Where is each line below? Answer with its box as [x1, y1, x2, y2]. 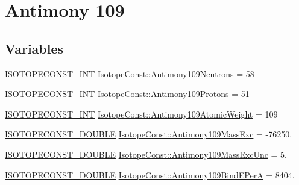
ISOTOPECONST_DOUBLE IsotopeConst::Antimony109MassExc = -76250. [5, 128, 292, 140]
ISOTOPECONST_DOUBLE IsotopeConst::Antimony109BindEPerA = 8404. [5, 168, 295, 181]
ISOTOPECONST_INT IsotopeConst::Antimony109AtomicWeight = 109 [5, 107, 278, 120]
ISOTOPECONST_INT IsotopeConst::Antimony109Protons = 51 [5, 87, 250, 100]
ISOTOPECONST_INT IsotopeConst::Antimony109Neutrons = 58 [5, 67, 254, 80]
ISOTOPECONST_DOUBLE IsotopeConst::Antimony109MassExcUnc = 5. [5, 148, 287, 160]
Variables [5, 39, 64, 57]
